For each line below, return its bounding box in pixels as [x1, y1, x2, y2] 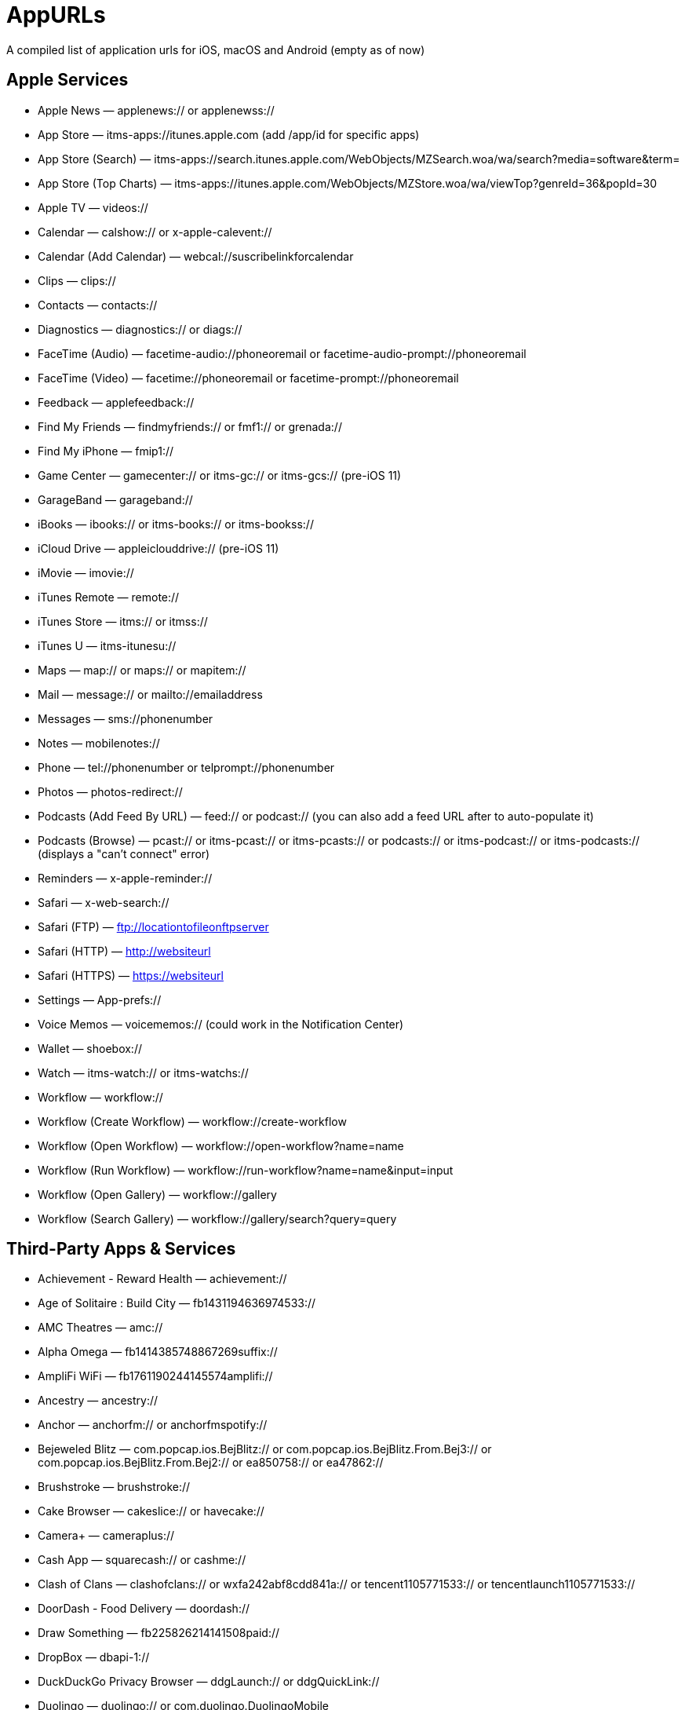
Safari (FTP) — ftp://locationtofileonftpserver [38, 919, 269, 934]
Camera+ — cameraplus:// [38, 1529, 175, 1543]
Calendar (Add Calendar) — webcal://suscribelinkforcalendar [38, 249, 354, 263]
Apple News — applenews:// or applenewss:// [38, 103, 275, 117]
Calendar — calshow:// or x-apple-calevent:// [38, 225, 272, 239]
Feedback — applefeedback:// [38, 395, 195, 409]
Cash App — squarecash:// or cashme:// [38, 1553, 246, 1567]
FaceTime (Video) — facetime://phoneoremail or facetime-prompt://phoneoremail [38, 371, 459, 385]
